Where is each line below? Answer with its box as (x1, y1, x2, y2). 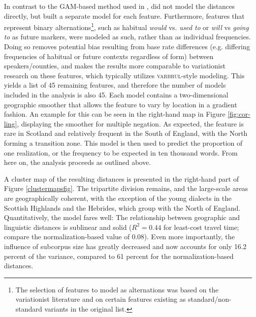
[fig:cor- (227, 109, 251, 119)
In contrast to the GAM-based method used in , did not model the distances (4, 1, 235, 11)
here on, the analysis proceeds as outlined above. (4, 157, 151, 167)
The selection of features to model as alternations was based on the (15, 284, 219, 294)
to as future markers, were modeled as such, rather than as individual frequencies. (4, 32, 251, 42)
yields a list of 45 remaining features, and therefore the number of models (4, 80, 226, 90)
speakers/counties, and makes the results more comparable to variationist (4, 61, 225, 71)
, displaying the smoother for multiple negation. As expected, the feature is (17, 118, 244, 128)
